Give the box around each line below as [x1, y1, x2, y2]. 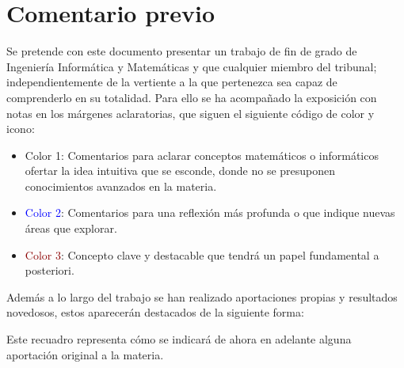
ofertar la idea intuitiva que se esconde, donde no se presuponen [25, 162, 336, 179]
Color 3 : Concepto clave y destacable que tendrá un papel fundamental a [25, 246, 379, 263]
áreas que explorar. [25, 220, 117, 237]
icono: [6, 120, 35, 137]
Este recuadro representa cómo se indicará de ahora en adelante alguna [6, 331, 352, 347]
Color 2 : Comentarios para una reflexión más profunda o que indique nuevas [25, 204, 395, 221]
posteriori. [25, 262, 74, 279]
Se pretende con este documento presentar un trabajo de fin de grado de [6, 43, 357, 59]
